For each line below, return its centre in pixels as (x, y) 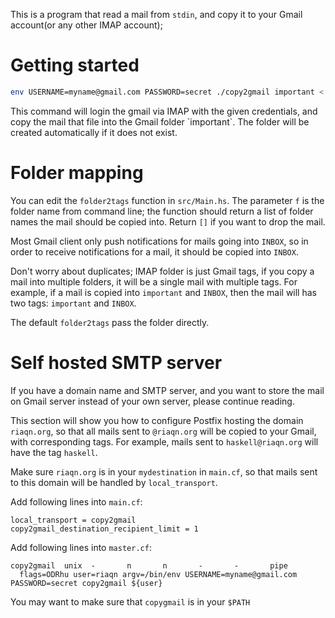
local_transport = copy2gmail (73, 520)
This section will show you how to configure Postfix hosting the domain (157, 420)
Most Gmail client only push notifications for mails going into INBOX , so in (159, 241)
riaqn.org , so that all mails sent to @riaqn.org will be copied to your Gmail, (163, 431)
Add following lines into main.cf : (76, 501)
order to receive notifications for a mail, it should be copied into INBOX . (154, 251)
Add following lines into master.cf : (81, 547)
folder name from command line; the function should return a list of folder (162, 211)
